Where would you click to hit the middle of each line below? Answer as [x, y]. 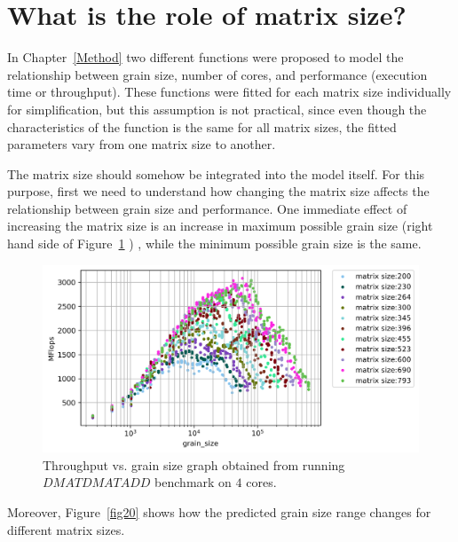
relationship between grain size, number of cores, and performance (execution [217, 74]
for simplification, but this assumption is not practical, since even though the [217, 109]
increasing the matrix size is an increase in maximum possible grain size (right [220, 226]
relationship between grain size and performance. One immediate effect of [207, 208]
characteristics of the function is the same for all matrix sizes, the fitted [202, 126]
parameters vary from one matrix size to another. [142, 144]
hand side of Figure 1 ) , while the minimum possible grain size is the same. [214, 244]
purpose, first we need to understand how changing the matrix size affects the [218, 191]
